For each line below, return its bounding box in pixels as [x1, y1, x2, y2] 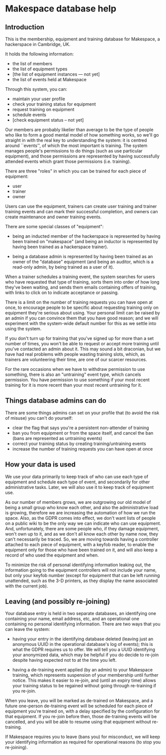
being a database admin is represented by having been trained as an [12, 254, 153, 259]
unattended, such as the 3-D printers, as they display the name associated [5, 578, 158, 584]
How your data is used [5, 460, 76, 469]
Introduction [5, 23, 45, 31]
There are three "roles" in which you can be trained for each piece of [5, 168, 147, 174]
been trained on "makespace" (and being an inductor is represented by [12, 239, 159, 244]
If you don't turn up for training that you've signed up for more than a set [5, 335, 154, 341]
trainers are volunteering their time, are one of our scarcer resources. [5, 357, 148, 362]
